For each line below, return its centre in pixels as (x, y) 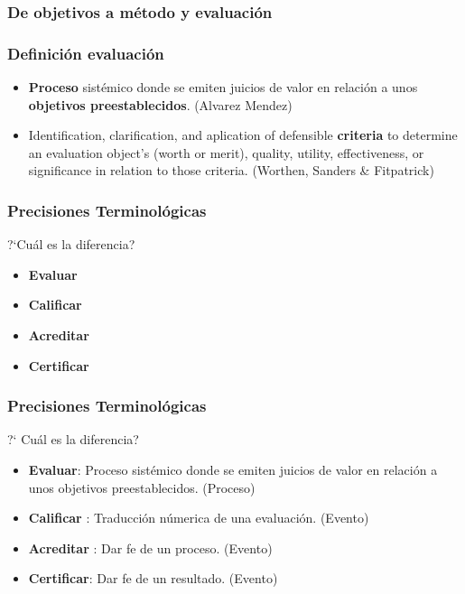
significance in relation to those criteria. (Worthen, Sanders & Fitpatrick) (231, 170)
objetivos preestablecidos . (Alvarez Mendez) (160, 104)
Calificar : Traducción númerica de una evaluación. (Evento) (199, 518)
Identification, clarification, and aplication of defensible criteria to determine (243, 135)
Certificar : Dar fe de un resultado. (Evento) (153, 578)
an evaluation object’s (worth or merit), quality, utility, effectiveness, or (226, 152)
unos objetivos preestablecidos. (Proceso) (142, 487)
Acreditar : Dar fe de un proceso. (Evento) (150, 548)
